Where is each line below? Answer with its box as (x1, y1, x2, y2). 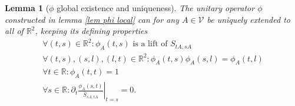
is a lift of (132, 40, 168, 49)
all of (5, 25, 24, 37)
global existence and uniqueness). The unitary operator (57, 2, 255, 13)
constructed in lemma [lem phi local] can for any (5, 13, 179, 25)
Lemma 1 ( (5, 2, 49, 13)
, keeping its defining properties (35, 25, 148, 37)
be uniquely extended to (207, 13, 290, 25)
